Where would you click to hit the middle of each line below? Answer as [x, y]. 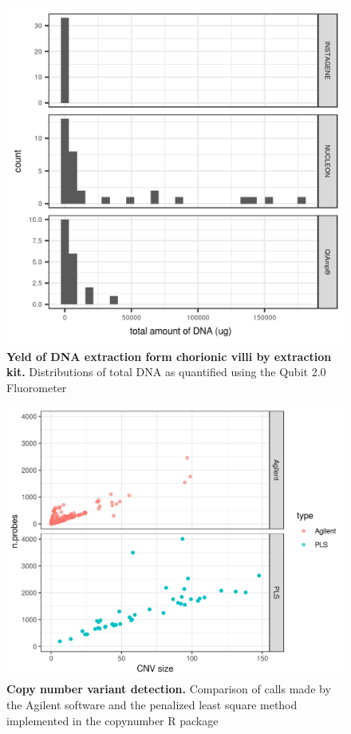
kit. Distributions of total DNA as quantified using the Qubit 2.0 [166, 372]
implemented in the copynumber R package [112, 720]
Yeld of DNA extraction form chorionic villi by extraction [169, 356]
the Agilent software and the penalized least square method [152, 704]
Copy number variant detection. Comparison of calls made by [169, 689]
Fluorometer [37, 387]
